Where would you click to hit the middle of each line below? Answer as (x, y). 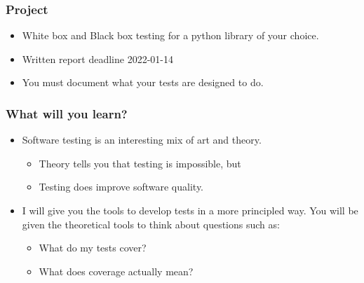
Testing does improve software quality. (121, 187)
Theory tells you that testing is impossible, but (140, 163)
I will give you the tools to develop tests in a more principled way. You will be (190, 210)
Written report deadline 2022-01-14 (97, 58)
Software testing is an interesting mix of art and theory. (142, 140)
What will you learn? (67, 113)
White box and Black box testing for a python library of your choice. (170, 35)
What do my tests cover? (93, 248)
